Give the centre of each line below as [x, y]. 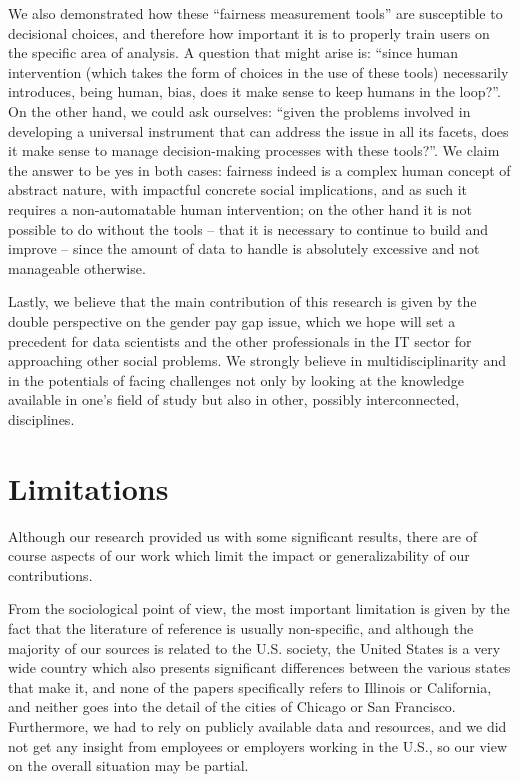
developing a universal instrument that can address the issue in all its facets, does [258, 130]
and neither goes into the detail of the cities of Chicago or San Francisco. [232, 706]
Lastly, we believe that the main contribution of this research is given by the [242, 301]
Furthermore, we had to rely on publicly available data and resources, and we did [257, 725]
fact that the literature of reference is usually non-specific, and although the [241, 627]
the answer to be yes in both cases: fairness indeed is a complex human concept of [259, 169]
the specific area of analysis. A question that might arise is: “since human [233, 52]
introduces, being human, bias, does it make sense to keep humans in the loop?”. [254, 91]
